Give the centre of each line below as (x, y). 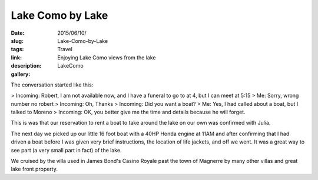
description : (26, 66)
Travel (65, 49)
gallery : (21, 74)
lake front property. (34, 169)
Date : (18, 33)
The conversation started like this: (52, 85)
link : (16, 57)
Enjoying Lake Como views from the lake (107, 57)
